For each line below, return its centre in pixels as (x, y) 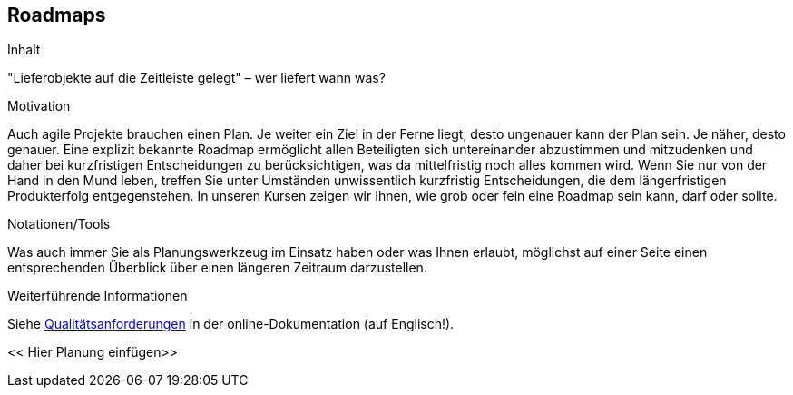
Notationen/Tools (59, 224)
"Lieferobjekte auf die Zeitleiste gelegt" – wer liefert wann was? (196, 78)
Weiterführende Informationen (98, 296)
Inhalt (24, 50)
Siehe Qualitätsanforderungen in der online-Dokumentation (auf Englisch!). (231, 324)
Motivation (39, 106)
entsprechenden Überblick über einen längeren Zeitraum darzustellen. (217, 268)
